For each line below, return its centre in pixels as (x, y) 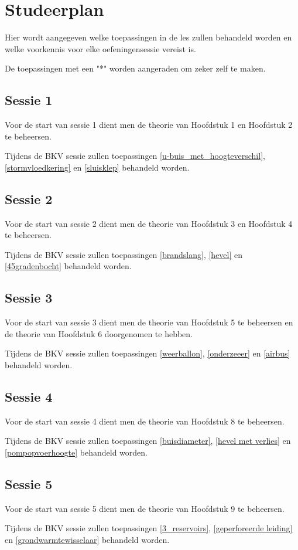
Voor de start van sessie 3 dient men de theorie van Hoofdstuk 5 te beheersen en (149, 322)
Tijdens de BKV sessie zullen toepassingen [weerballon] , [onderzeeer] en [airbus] (148, 353)
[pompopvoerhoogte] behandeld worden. (76, 452)
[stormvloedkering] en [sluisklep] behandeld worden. (97, 167)
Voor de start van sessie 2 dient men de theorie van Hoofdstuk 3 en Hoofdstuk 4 (149, 223)
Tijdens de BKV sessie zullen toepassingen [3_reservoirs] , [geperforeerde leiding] (149, 528)
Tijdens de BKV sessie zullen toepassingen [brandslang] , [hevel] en (124, 254)
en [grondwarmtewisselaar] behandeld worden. (87, 540)
